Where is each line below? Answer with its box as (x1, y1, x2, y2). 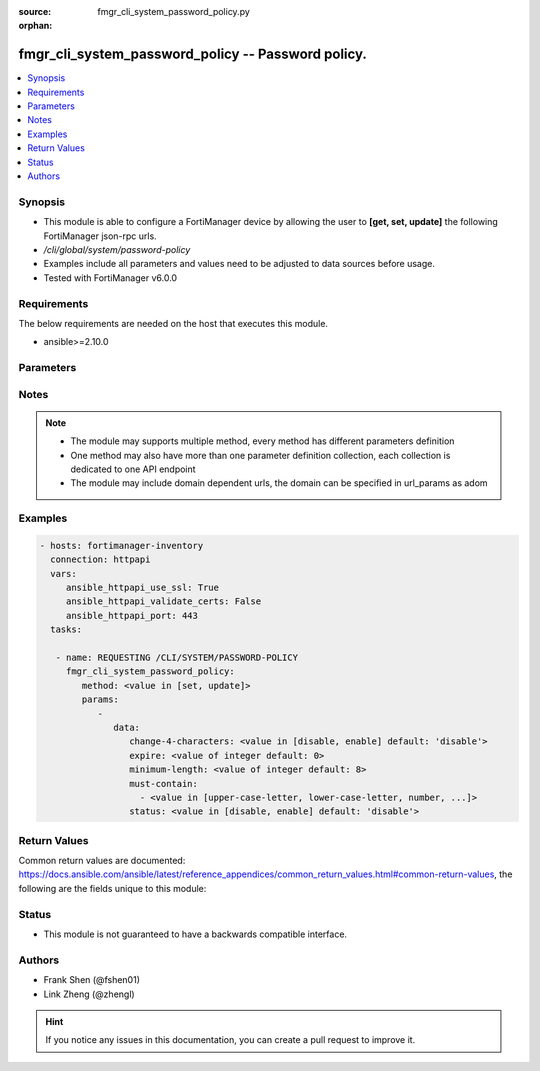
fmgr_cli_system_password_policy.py (97, 6, 250, 17)
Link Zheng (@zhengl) (43, 988, 135, 1000)
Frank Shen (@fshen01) (43, 974, 140, 986)
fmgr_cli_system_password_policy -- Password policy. (18, 46, 367, 63)
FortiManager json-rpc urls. (43, 230, 157, 242)
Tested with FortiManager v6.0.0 (43, 271, 178, 284)
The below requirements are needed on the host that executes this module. (18, 317, 329, 329)
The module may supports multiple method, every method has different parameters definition (70, 435, 455, 447)
